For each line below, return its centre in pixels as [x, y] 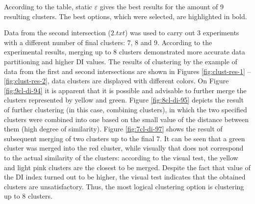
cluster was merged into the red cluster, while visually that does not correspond [124, 148]
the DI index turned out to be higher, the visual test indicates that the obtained [125, 177]
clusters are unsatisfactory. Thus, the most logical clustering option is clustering [124, 186]
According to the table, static [48, 6]
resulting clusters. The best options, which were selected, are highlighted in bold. [126, 16]
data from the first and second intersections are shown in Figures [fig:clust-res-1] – [127, 71]
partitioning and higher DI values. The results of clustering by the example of [121, 61]
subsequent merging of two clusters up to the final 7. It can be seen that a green [125, 138]
